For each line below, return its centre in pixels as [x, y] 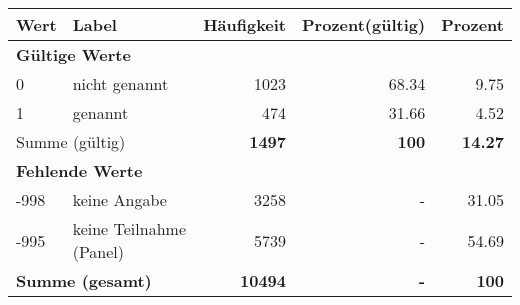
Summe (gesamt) [84, 280]
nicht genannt [120, 83]
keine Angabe [119, 199]
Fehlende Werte [79, 170]
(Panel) [98, 251]
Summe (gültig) [71, 141]
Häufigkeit [245, 24]
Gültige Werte [73, 54]
